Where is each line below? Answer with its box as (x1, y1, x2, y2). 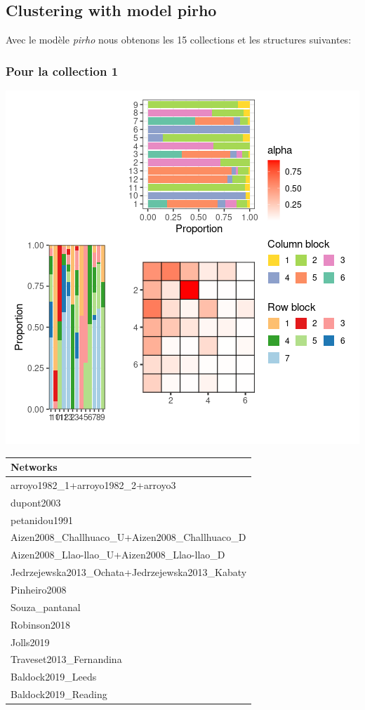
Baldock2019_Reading (11, 687, 107, 702)
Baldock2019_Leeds (11, 669, 97, 684)
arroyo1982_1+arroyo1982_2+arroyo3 (11, 477, 176, 492)
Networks (11, 460, 58, 474)
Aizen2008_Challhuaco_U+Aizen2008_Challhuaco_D (11, 530, 246, 544)
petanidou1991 (11, 512, 74, 527)
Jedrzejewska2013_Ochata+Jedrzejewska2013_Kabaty (11, 565, 247, 580)
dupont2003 (11, 495, 61, 509)
